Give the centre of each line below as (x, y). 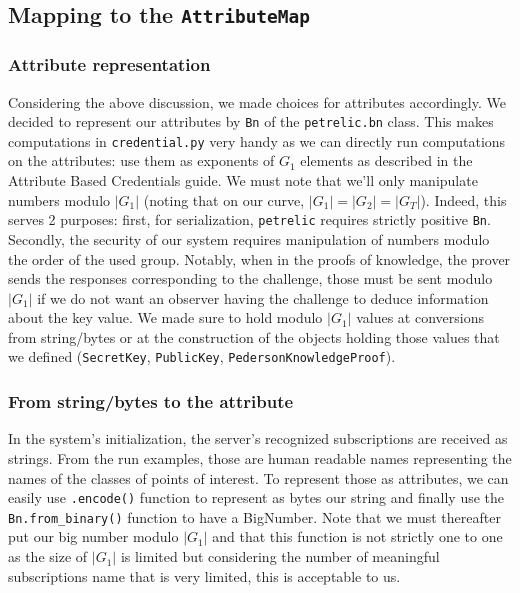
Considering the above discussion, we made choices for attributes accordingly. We (257, 101)
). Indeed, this (463, 199)
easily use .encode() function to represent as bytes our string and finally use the (256, 497)
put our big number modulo (93, 536)
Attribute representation (109, 64)
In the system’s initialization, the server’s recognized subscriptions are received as (258, 438)
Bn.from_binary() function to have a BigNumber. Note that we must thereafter (254, 516)
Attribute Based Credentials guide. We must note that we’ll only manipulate (243, 180)
